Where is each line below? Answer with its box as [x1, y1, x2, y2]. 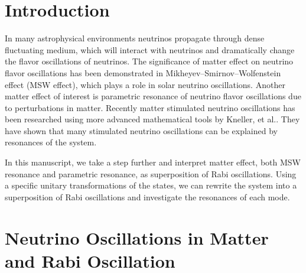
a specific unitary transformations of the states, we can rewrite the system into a [5, 179, 297, 191]
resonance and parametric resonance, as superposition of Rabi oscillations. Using [5, 167, 297, 180]
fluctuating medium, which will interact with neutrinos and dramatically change [5, 43, 295, 56]
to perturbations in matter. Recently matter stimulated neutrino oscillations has [5, 101, 295, 113]
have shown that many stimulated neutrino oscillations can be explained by [5, 124, 278, 136]
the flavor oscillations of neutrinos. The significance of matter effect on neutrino [5, 55, 294, 67]
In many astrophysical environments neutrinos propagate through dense [5, 32, 265, 44]
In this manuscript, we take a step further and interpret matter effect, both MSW [5, 156, 301, 168]
